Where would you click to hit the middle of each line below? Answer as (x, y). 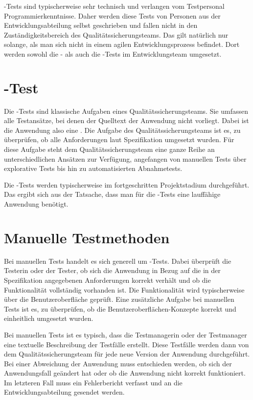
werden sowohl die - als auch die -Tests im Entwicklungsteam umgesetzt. (113, 53)
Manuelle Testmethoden (87, 237)
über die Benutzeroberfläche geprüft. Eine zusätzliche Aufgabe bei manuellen (119, 299)
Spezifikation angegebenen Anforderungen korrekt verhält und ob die (107, 280)
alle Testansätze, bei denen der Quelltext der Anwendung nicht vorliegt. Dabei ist (126, 120)
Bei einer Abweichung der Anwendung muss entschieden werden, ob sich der (118, 363)
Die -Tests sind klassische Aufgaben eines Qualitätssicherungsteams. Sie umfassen (126, 111)
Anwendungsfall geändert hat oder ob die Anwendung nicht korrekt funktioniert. (125, 373)
